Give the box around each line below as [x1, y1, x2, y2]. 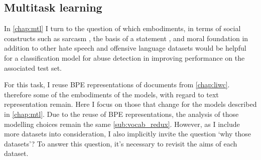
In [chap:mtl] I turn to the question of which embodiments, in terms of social [4, 23, 241, 34]
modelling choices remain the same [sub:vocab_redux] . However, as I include [4, 118, 240, 129]
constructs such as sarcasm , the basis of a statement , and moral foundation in [4, 33, 248, 43]
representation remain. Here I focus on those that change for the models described [4, 99, 257, 109]
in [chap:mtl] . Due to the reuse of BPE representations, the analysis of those [4, 108, 239, 119]
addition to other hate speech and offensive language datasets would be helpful [4, 43, 246, 53]
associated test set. [4, 62, 62, 73]
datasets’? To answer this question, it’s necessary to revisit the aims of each [4, 138, 237, 148]
